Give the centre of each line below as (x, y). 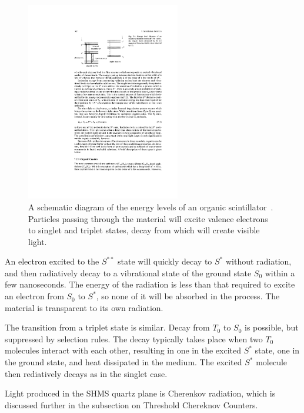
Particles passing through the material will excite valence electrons (148, 218)
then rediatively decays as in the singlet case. (86, 373)
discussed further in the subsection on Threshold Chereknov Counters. (131, 404)
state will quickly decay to (165, 261)
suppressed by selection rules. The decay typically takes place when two (134, 338)
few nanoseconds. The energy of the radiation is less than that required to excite (150, 284)
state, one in (277, 350)
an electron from (34, 296)
